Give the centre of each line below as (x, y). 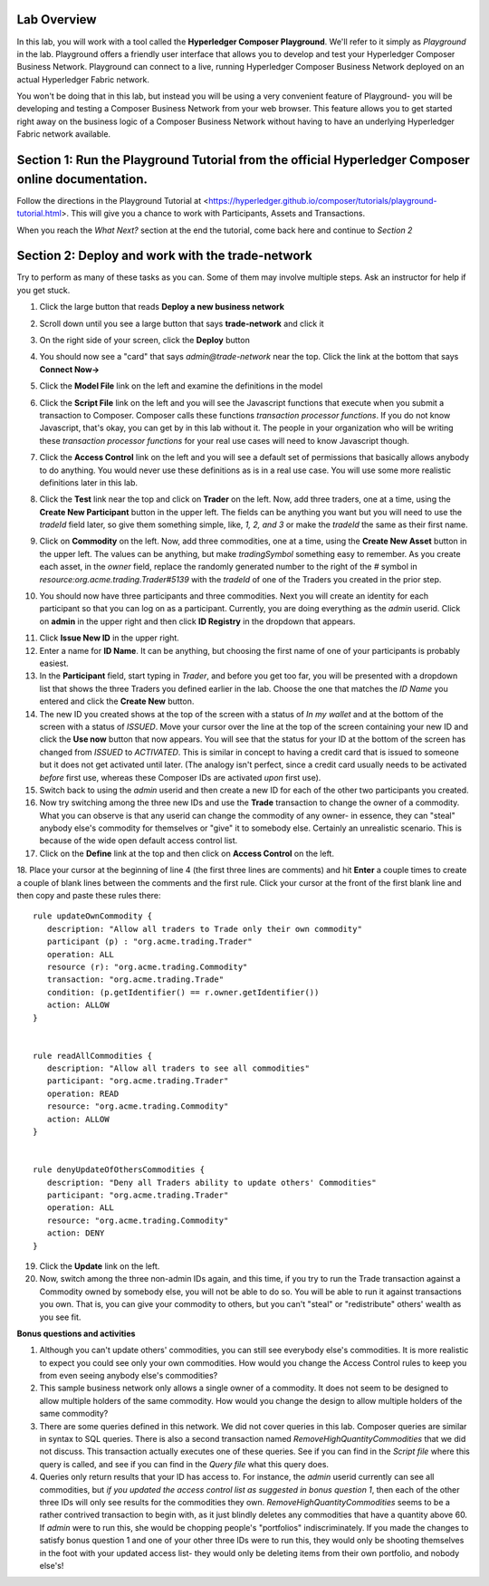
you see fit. (60, 1317)
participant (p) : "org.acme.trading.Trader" (149, 942)
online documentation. (82, 179)
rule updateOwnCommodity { (93, 916)
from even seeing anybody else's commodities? (129, 1376)
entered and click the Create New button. (117, 701)
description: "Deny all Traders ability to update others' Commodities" (211, 1182)
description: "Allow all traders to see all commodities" (178, 1068)
